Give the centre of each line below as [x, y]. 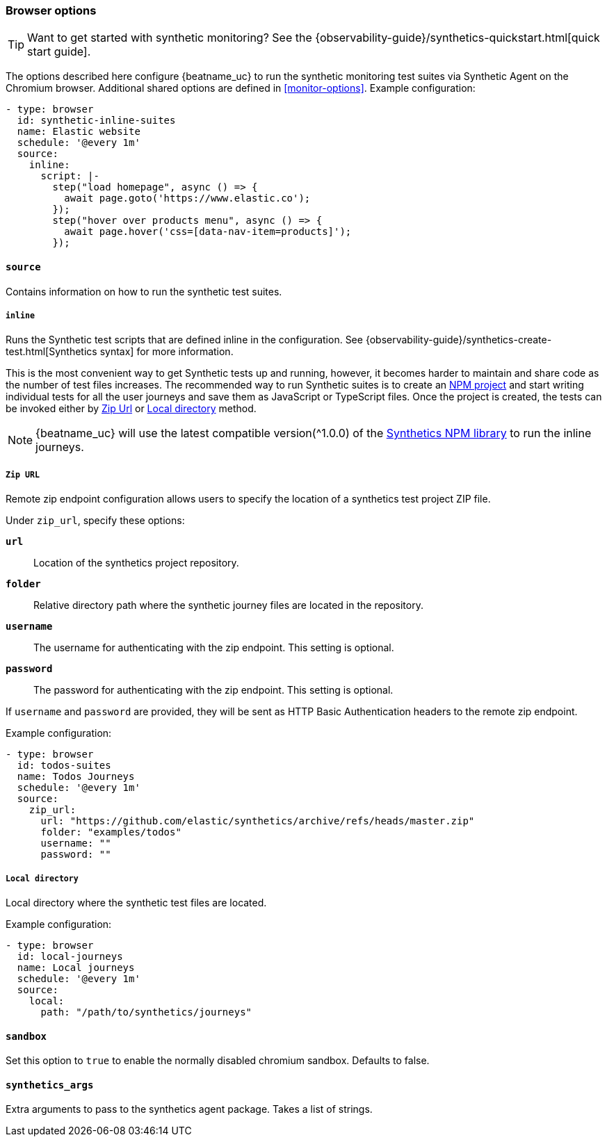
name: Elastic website [79, 132]
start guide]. [59, 52]
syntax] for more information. [167, 352]
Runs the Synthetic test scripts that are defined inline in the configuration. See [184, 340]
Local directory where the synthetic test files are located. [136, 902]
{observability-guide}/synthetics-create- [459, 340]
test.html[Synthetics [51, 352]
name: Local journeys [76, 967]
